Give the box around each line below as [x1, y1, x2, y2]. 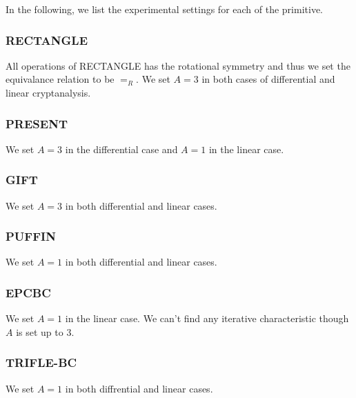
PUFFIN [6, 228, 56, 245]
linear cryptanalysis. [6, 86, 91, 99]
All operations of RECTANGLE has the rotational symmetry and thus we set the [6, 58, 350, 72]
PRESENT [6, 115, 68, 132]
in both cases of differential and [201, 72, 335, 86]
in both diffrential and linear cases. [65, 381, 213, 395]
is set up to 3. [16, 324, 75, 339]
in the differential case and [65, 141, 178, 156]
